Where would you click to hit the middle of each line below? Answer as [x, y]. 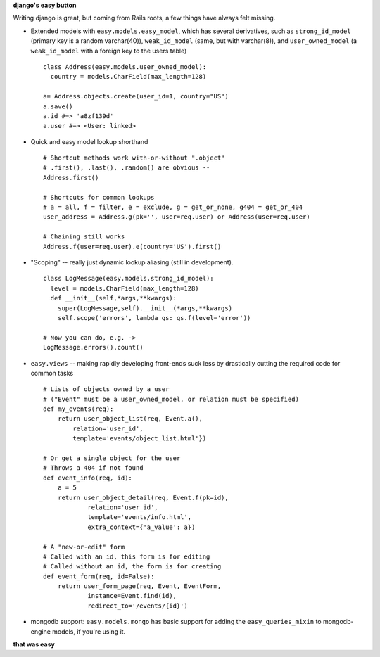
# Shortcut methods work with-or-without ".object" [134, 158]
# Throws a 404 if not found [93, 468]
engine [40, 631]
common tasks [52, 373]
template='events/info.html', [140, 517]
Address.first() [71, 177]
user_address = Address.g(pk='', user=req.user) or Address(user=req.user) [177, 217]
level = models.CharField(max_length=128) [125, 288]
